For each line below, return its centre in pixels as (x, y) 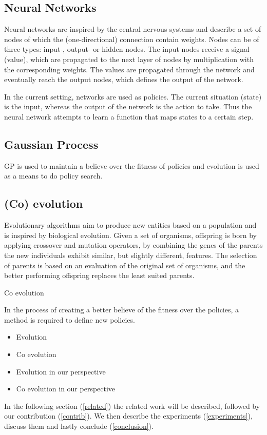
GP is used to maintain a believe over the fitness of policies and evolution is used (132, 165)
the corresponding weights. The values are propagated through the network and (129, 69)
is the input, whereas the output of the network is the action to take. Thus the (128, 106)
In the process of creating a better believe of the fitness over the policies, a (122, 310)
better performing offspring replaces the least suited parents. (99, 275)
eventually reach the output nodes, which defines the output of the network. (124, 79)
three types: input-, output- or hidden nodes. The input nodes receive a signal (127, 49)
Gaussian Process (51, 144)
